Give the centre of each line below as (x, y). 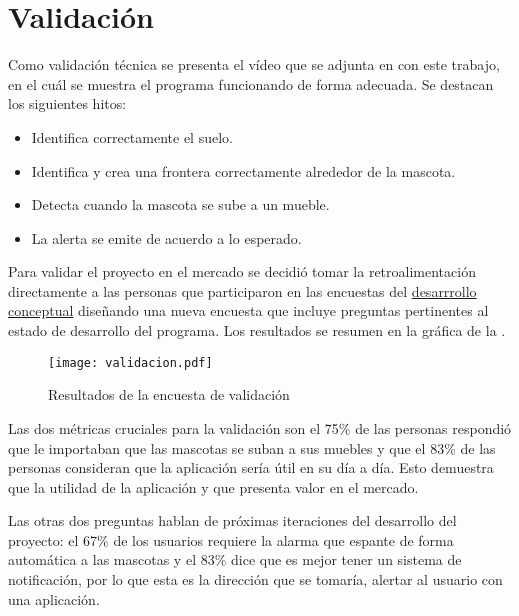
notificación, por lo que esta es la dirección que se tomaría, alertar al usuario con (255, 579)
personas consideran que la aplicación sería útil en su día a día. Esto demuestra (251, 467)
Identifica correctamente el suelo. (132, 136)
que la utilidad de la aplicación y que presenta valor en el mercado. (213, 486)
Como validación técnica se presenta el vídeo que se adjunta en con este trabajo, (254, 64)
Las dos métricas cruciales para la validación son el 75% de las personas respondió (260, 427)
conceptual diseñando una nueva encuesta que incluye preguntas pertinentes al (248, 310)
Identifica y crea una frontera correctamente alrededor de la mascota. (243, 170)
